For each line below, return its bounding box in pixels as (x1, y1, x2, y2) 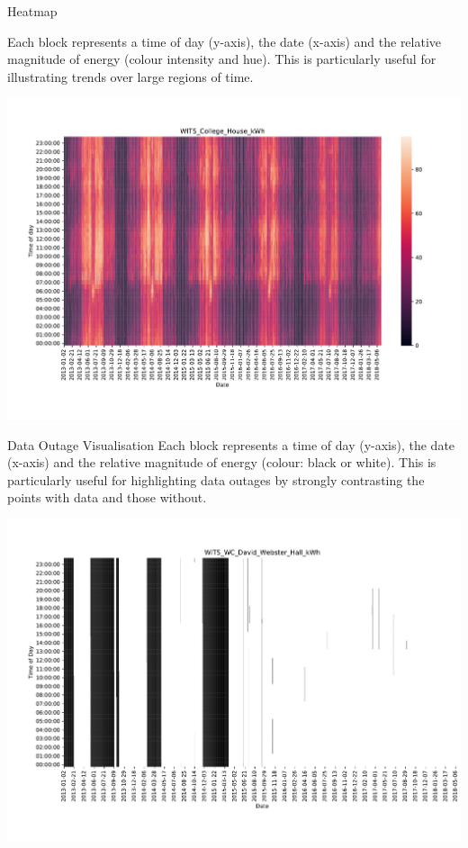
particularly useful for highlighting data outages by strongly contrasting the (7, 470, 425, 489)
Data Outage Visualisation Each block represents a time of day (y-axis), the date (7, 435, 455, 454)
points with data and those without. (7, 488, 207, 507)
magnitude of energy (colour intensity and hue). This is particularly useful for (7, 50, 436, 68)
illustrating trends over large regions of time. (7, 67, 254, 86)
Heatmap (7, 2, 58, 20)
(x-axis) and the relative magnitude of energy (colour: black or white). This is (7, 453, 436, 472)
